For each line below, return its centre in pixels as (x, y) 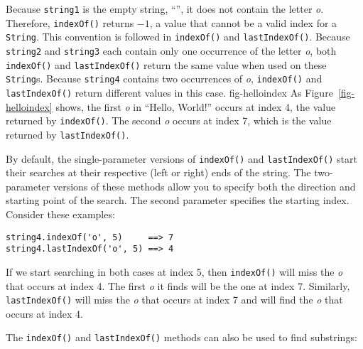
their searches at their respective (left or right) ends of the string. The (158, 172)
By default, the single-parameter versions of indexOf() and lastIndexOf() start (181, 158)
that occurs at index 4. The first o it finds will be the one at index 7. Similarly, (178, 285)
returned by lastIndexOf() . (67, 134)
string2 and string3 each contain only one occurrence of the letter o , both (171, 50)
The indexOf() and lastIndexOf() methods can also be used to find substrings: (181, 337)
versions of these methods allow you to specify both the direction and (204, 186)
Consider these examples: (60, 214)
